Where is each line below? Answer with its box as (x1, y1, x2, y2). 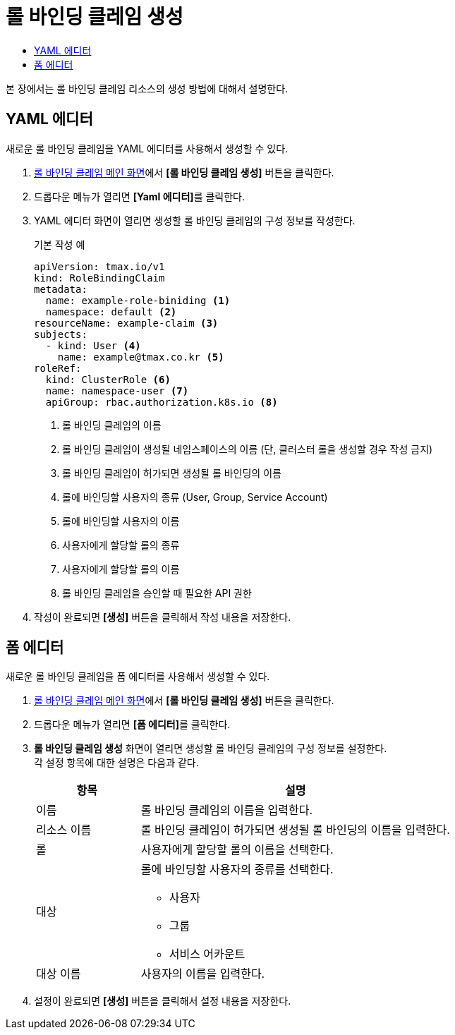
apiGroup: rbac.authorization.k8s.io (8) (45, 396, 278, 408)
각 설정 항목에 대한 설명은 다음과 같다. (34, 756, 199, 769)
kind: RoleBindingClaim (34, 272, 165, 284)
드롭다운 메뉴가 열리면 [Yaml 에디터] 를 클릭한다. (34, 190, 245, 202)
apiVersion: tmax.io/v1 (34, 260, 165, 272)
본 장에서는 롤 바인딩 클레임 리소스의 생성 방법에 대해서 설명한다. (6, 82, 289, 95)
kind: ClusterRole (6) (45, 373, 171, 385)
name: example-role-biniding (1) (45, 294, 231, 306)
